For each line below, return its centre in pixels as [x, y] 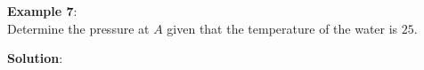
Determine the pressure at [78, 28]
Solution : [35, 58]
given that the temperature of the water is [282, 28]
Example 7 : [42, 11]
